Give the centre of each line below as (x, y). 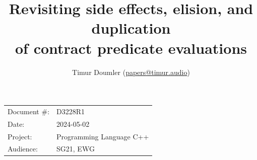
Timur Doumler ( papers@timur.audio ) (131, 72)
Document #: (29, 111)
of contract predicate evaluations (131, 48)
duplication (131, 28)
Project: (20, 136)
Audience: (23, 149)
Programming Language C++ (103, 136)
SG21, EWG (76, 149)
